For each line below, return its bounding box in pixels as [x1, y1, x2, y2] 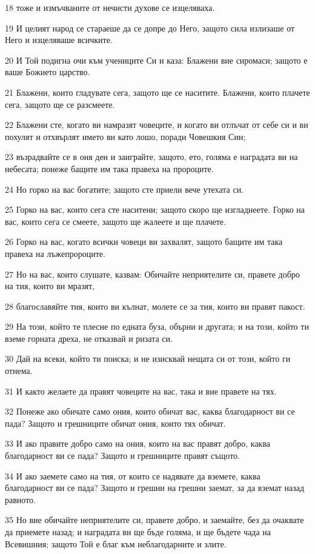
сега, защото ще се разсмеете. [5, 98, 115, 110]
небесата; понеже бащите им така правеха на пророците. [5, 162, 214, 175]
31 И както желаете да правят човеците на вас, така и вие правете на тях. [5, 384, 277, 397]
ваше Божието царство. [5, 65, 90, 78]
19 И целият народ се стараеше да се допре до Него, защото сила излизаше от [5, 21, 295, 34]
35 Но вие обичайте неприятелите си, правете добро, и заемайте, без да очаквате [5, 513, 304, 526]
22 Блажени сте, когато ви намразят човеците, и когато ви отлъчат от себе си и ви [5, 118, 308, 131]
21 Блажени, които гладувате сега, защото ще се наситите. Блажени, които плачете [5, 85, 310, 98]
